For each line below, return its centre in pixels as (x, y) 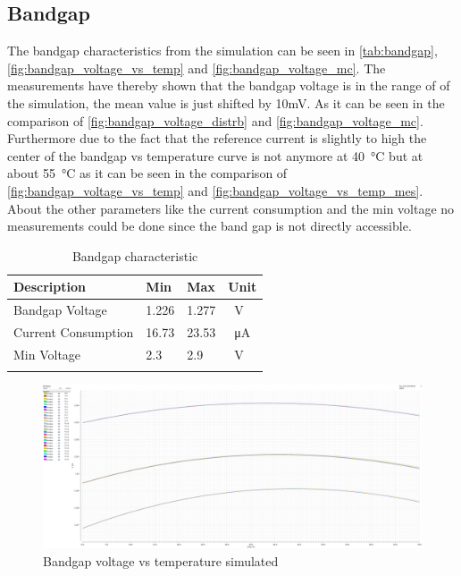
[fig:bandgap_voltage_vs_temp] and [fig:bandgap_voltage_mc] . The (197, 68)
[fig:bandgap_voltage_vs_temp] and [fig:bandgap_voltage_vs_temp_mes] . (215, 190)
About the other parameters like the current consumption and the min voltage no (231, 208)
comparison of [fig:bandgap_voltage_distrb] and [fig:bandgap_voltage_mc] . (215, 120)
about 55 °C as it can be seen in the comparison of (147, 173)
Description (50, 287)
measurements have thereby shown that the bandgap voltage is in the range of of (229, 85)
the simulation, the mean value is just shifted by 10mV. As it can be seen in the (226, 102)
